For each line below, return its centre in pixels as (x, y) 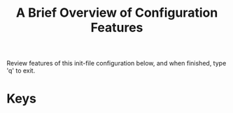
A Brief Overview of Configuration (117, 13)
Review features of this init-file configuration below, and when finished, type (116, 63)
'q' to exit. (21, 70)
